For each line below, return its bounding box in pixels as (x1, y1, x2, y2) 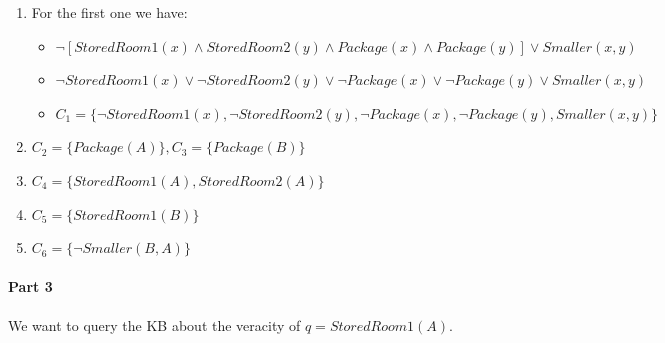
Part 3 (8, 276, 53, 297)
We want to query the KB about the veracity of (8, 314, 301, 335)
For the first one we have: (31, 2, 188, 22)
